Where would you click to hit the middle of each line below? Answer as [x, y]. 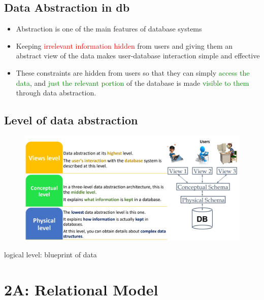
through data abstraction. [56, 93]
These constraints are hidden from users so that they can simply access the [133, 72]
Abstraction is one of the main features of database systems [109, 29]
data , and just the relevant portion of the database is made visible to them [133, 82]
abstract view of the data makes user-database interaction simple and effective [138, 56]
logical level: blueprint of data [51, 255]
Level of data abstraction [71, 120]
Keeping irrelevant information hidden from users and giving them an [124, 45]
